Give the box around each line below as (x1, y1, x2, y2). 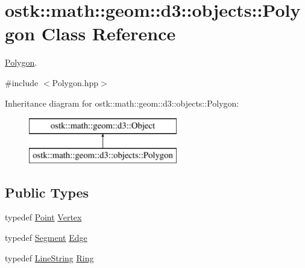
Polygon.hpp (52, 76, 99, 89)
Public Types (5, 182, 89, 201)
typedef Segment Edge (5, 231, 87, 244)
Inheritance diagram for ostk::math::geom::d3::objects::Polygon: (5, 96, 239, 109)
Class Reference (41, 21, 176, 46)
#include (5, 76, 39, 89)
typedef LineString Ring (5, 251, 94, 264)
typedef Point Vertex (5, 211, 82, 223)
